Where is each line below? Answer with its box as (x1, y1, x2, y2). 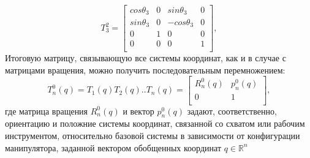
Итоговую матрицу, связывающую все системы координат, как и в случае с (5, 51, 286, 64)
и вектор (123, 104, 154, 117)
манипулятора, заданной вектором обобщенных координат (5, 141, 222, 154)
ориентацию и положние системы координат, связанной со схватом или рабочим (5, 117, 305, 130)
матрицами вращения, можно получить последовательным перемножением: (5, 63, 285, 76)
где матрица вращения (5, 104, 88, 117)
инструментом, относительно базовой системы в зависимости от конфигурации (5, 129, 300, 142)
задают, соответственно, (187, 104, 277, 117)
